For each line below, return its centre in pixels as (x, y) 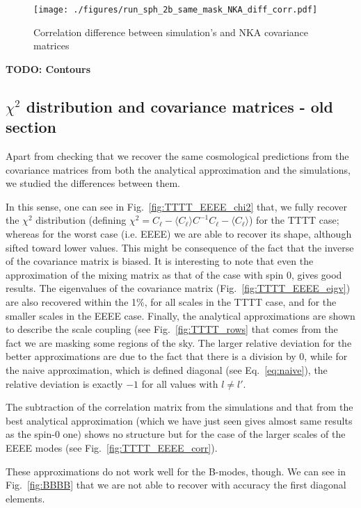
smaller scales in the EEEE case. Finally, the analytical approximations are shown (180, 315)
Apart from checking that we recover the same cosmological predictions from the (177, 156)
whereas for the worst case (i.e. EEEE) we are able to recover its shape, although (179, 233)
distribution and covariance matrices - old (179, 106)
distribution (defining (81, 220)
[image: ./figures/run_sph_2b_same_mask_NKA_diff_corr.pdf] (176, 10)
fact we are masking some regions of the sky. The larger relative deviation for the (179, 342)
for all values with (180, 383)
